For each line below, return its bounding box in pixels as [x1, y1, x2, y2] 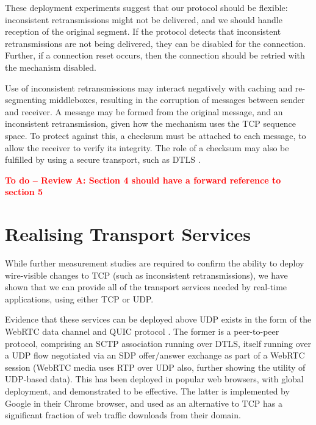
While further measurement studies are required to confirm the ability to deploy [5, 257, 304, 270]
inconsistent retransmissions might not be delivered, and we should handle [5, 13, 282, 26]
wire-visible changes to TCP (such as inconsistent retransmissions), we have [5, 268, 288, 281]
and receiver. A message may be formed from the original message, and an [5, 105, 283, 118]
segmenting [5, 93, 47, 106]
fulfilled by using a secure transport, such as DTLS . [5, 153, 201, 166]
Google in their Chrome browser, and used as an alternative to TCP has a [5, 396, 282, 409]
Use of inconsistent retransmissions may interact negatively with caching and [5, 81, 293, 94]
